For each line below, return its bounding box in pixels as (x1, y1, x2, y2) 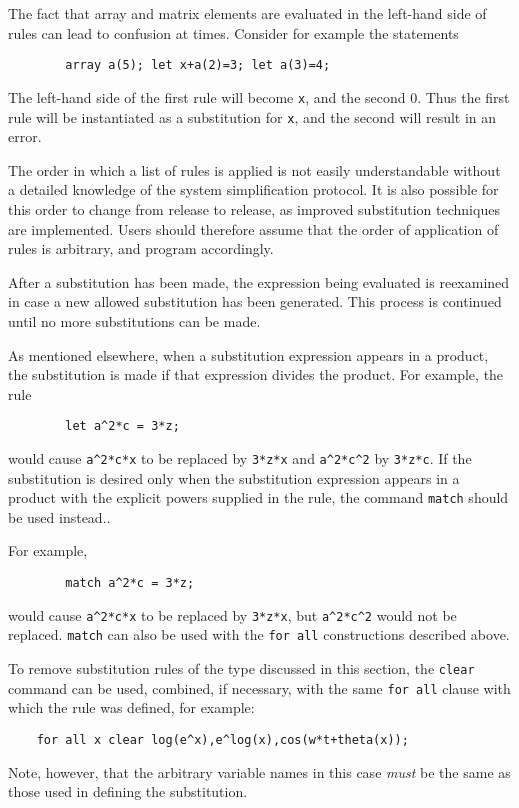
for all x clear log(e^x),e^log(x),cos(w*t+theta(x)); (36, 732, 409, 747)
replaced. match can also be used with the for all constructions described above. (8, 624, 510, 645)
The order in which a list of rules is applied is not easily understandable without (8, 159, 501, 180)
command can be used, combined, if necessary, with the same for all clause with (8, 677, 511, 698)
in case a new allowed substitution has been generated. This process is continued (8, 291, 502, 312)
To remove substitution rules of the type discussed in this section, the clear (8, 658, 475, 678)
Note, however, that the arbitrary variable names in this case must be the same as (8, 761, 511, 782)
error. (8, 126, 42, 147)
